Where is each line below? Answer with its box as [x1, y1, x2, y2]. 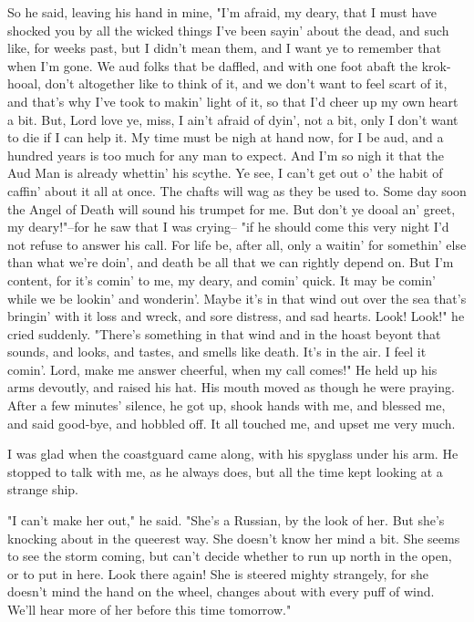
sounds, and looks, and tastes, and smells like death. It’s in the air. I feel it [7, 342, 427, 361]
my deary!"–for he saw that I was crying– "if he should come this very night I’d [7, 217, 449, 236]
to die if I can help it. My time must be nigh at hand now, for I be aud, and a [7, 128, 444, 147]
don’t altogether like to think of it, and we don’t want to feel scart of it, [45, 74, 448, 93]
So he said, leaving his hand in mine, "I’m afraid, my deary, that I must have [7, 3, 438, 21]
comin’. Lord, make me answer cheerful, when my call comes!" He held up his [7, 359, 438, 378]
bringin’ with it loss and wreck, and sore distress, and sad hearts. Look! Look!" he [7, 306, 465, 326]
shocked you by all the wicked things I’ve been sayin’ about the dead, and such [7, 20, 449, 39]
